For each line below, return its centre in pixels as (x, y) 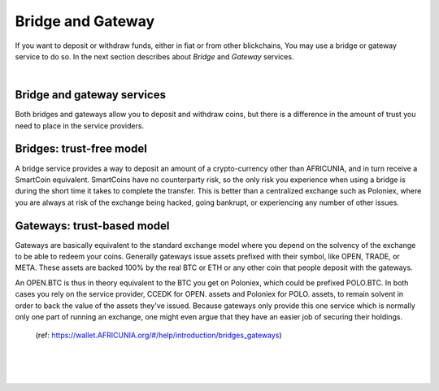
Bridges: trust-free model (81, 149)
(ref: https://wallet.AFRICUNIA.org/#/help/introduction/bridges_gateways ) (159, 335)
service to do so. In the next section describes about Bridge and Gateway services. (154, 56)
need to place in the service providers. (80, 125)
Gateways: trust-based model (92, 226)
